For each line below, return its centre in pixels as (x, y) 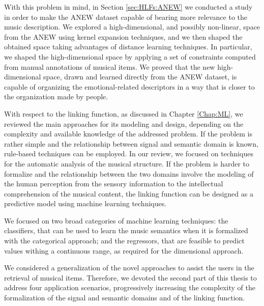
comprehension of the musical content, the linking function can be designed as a (129, 193)
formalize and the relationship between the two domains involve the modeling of (129, 173)
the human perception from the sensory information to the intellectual (114, 184)
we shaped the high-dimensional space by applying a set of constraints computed (130, 56)
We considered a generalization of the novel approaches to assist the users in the (129, 268)
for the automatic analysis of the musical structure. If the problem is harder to (127, 163)
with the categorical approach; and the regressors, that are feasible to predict (124, 241)
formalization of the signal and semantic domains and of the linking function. (125, 298)
